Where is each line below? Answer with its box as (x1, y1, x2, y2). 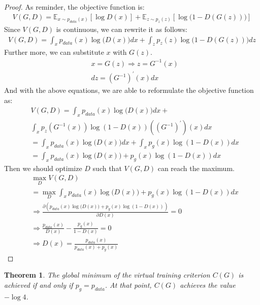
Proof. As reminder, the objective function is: (4, 2, 145, 12)
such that (92, 162, 122, 173)
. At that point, (105, 279, 152, 290)
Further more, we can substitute (4, 47, 104, 57)
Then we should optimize (4, 162, 82, 173)
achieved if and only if (4, 279, 73, 290)
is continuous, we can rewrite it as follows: (56, 24, 187, 35)
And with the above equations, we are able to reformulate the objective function (4, 85, 254, 95)
